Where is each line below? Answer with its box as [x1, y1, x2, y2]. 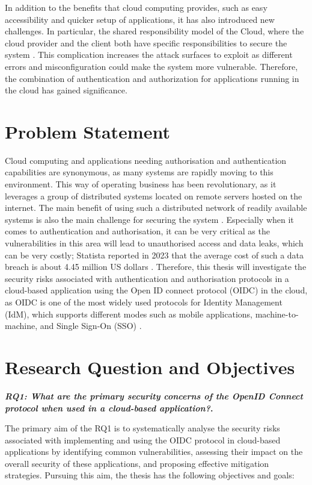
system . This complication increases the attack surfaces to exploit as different [5, 48, 293, 61]
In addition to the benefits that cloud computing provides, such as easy [5, 1, 268, 13]
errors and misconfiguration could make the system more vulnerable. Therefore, [5, 60, 298, 72]
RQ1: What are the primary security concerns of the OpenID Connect [5, 389, 303, 402]
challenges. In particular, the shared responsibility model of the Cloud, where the [5, 25, 304, 37]
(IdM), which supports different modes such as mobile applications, [5, 307, 252, 320]
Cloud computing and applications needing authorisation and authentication [5, 154, 287, 166]
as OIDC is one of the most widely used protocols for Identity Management [5, 296, 283, 308]
